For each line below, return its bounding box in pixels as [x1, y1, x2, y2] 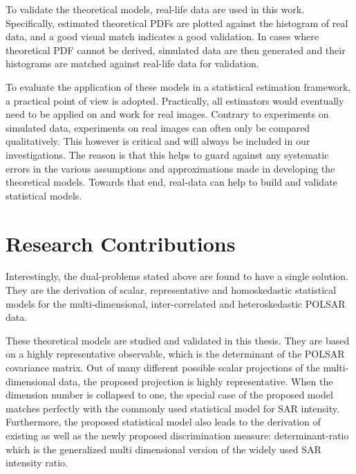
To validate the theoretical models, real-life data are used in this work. [6, 2, 305, 16]
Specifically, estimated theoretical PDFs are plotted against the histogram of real [6, 15, 348, 30]
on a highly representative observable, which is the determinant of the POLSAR [6, 346, 345, 361]
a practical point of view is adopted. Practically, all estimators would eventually [6, 93, 344, 107]
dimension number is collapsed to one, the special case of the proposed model [6, 387, 333, 402]
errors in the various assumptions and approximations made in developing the [6, 161, 335, 175]
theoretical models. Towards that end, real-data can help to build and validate [6, 175, 337, 189]
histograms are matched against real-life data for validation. [6, 56, 259, 71]
